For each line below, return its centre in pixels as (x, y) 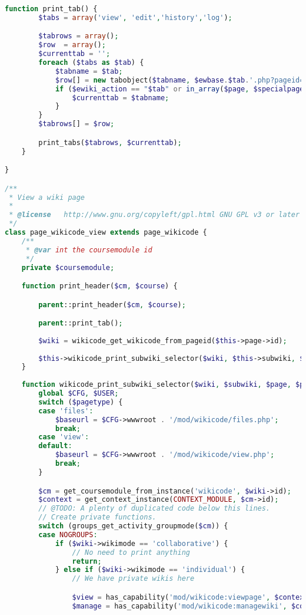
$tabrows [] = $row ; (76, 124)
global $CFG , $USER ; (79, 394)
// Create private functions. (97, 517)
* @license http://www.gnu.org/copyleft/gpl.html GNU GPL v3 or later (154, 215)
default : (55, 446)
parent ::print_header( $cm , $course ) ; (112, 305)
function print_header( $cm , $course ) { (99, 286)
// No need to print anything (131, 552)
